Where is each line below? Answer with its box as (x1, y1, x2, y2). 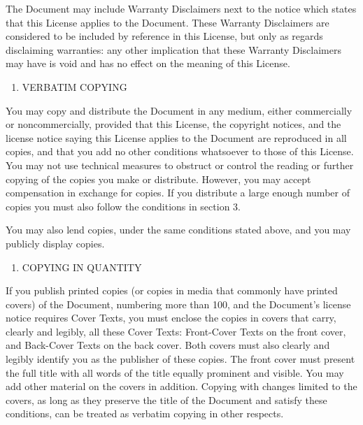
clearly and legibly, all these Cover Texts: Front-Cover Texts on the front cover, (6, 324, 346, 338)
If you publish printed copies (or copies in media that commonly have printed (6, 283, 338, 298)
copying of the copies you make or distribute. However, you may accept (6, 171, 311, 186)
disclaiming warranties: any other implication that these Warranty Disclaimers (6, 42, 341, 57)
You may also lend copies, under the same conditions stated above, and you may (6, 222, 351, 237)
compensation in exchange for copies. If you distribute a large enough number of (6, 185, 350, 200)
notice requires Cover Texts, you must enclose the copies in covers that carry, (6, 310, 336, 325)
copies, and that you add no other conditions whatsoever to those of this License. (6, 144, 354, 159)
